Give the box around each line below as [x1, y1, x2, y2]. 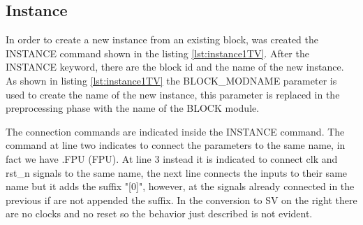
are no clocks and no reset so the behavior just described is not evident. [6, 206, 313, 221]
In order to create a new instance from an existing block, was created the [6, 32, 318, 47]
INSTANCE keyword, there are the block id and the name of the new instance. [6, 59, 344, 74]
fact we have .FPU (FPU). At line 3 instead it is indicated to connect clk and [6, 151, 338, 166]
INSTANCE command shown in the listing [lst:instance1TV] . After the [6, 45, 309, 60]
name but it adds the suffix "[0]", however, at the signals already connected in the [6, 179, 355, 194]
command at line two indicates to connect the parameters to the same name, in [6, 138, 346, 152]
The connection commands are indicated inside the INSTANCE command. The [6, 124, 345, 138]
